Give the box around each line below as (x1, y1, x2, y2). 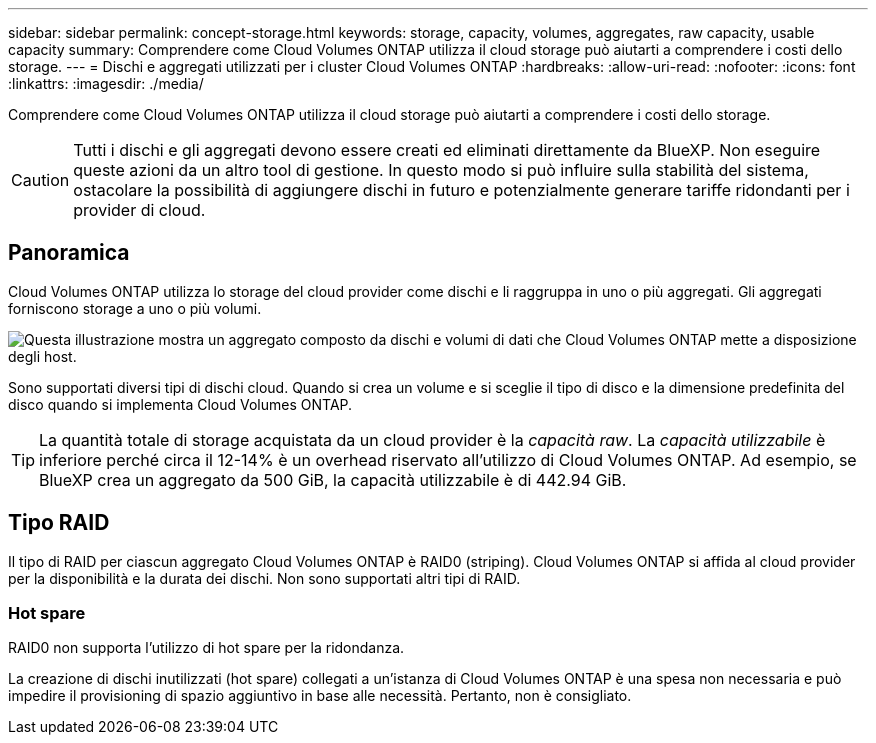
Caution (11, 170, 70, 190)
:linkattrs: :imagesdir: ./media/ (8, 75, 204, 92)
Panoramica (8, 240, 130, 266)
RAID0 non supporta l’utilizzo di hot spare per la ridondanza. (8, 639, 405, 657)
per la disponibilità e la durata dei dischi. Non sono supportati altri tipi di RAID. (8, 569, 521, 587)
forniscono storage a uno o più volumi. (8, 299, 262, 317)
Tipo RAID (8, 510, 110, 536)
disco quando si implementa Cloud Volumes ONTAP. (8, 395, 353, 413)
